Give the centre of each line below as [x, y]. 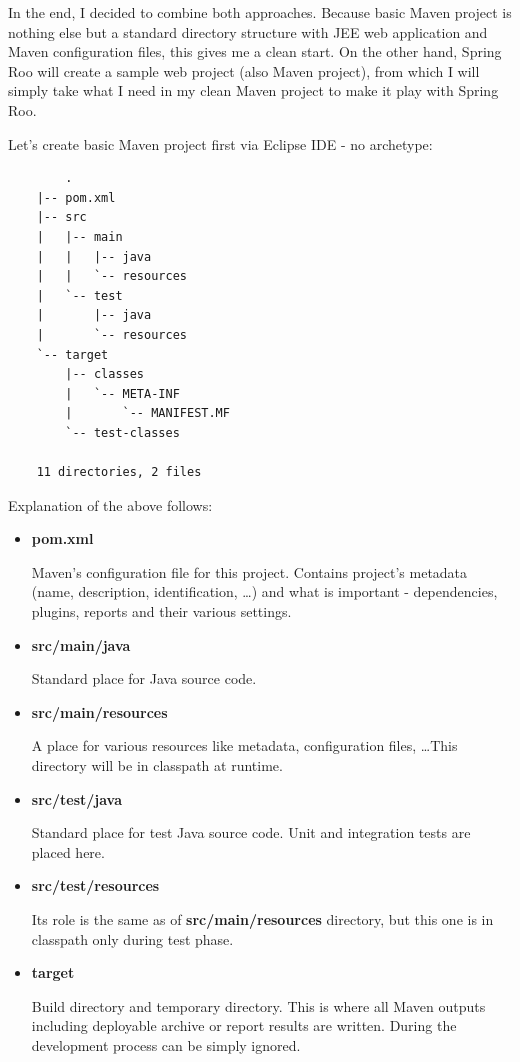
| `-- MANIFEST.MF [147, 413]
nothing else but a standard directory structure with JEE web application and [248, 31]
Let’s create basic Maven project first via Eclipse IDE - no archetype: [220, 143]
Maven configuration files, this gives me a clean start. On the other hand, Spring [255, 51]
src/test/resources [95, 885]
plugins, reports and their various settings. [161, 611]
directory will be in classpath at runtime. [157, 765]
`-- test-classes [122, 432]
